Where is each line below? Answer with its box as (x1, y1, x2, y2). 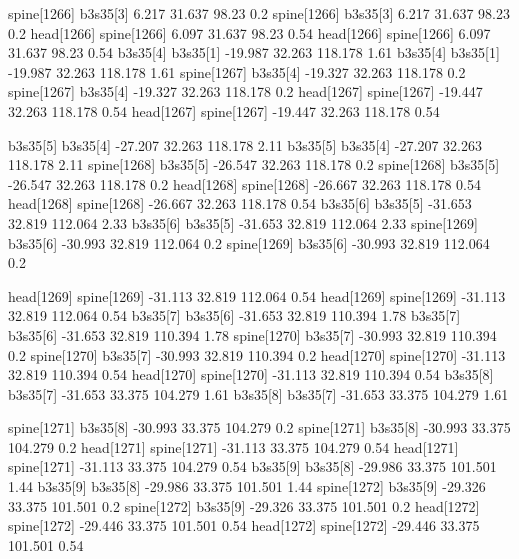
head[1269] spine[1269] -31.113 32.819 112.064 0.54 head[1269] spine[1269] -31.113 (8, 285, 506, 306)
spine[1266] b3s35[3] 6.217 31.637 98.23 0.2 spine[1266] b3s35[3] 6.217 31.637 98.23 (8, 3, 510, 23)
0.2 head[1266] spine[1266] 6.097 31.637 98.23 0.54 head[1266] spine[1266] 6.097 (8, 22, 491, 43)
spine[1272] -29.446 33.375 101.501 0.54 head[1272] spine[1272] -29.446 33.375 (8, 515, 480, 536)
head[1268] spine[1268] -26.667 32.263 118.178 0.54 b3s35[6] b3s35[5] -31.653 (8, 193, 472, 214)
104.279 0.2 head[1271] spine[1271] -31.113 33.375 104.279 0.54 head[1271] (8, 436, 459, 457)
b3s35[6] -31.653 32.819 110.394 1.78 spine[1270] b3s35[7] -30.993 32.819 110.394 (8, 324, 497, 345)
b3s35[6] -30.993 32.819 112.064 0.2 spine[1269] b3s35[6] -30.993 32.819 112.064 (8, 232, 490, 253)
